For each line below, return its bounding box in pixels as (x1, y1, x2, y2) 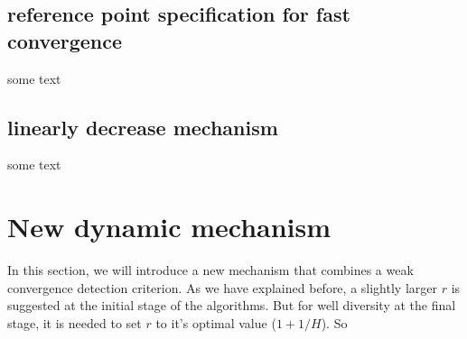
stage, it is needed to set (7, 313, 142, 332)
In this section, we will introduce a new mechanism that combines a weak (7, 261, 414, 279)
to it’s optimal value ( (155, 313, 276, 332)
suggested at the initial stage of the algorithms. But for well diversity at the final (7, 296, 456, 315)
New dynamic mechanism (7, 208, 332, 245)
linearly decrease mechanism (7, 113, 278, 141)
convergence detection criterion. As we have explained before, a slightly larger (7, 278, 437, 297)
